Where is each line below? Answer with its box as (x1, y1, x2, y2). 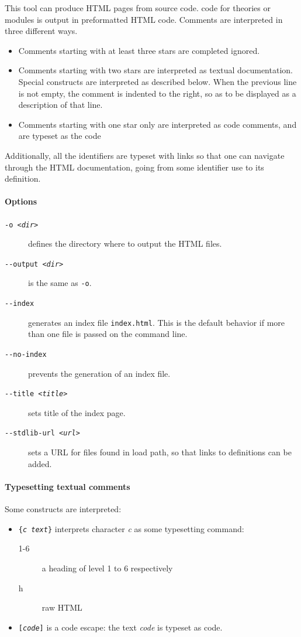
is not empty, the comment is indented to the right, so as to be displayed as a (18, 87, 296, 99)
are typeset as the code (18, 130, 101, 142)
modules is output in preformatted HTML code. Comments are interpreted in (5, 13, 283, 25)
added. (28, 457, 52, 469)
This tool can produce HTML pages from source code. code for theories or (5, 2, 271, 13)
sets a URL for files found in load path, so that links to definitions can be (28, 446, 292, 458)
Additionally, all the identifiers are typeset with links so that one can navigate (5, 149, 285, 161)
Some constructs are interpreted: (5, 503, 122, 515)
